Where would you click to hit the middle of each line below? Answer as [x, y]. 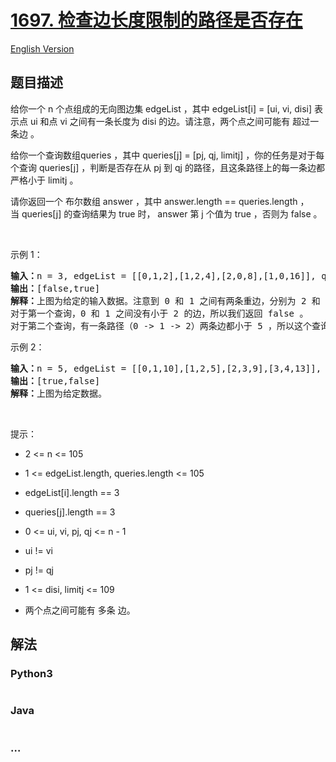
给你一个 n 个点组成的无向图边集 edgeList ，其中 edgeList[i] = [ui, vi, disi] [161, 108]
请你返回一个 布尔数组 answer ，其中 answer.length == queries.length [154, 201]
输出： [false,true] [55, 288]
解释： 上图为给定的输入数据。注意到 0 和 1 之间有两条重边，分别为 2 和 [165, 300]
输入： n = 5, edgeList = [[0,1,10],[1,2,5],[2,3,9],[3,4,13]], [166, 368]
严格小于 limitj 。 [44, 180]
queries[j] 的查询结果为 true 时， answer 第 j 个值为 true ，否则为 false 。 [172, 213]
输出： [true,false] [55, 380]
